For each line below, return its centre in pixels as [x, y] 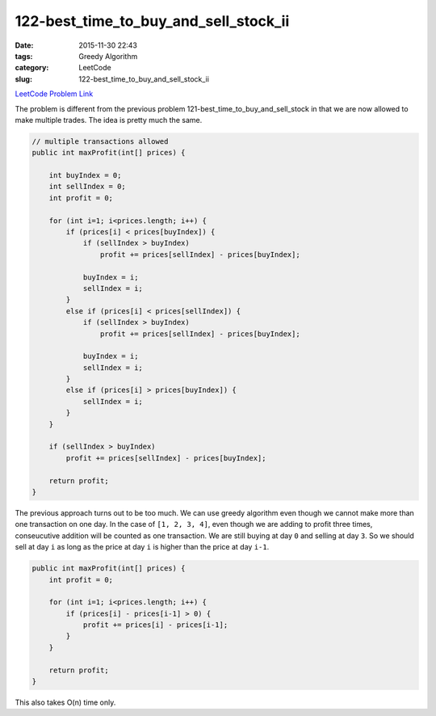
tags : [24, 56]
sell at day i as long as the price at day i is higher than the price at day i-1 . [142, 547]
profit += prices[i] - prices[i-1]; [155, 625]
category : [32, 68]
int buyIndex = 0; [85, 175]
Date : [24, 45]
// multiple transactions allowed [100, 141]
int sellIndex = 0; [88, 187]
